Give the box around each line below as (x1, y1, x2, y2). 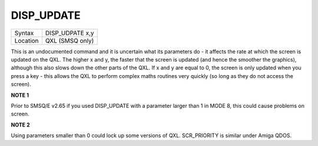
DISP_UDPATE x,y (45, 29, 94, 37)
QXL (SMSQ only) (45, 36, 94, 45)
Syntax (14, 29, 34, 37)
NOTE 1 (11, 91, 29, 99)
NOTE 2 (11, 121, 30, 128)
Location (14, 36, 39, 45)
